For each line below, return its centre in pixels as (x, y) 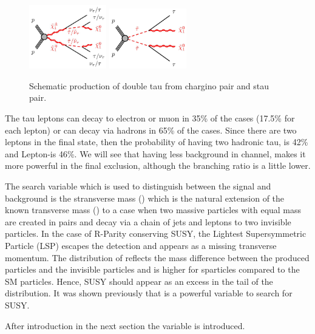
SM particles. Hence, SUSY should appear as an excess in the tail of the (139, 281)
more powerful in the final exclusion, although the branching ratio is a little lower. (158, 165)
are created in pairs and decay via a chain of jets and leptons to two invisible (148, 221)
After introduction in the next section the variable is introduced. (125, 325)
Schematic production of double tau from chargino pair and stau (149, 85)
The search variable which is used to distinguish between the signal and (138, 186)
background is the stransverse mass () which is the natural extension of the (145, 198)
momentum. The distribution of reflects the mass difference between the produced (157, 257)
